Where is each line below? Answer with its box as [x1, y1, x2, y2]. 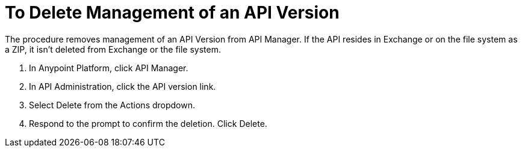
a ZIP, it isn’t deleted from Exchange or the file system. [5, 44, 222, 54]
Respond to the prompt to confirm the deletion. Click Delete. [29, 118, 267, 129]
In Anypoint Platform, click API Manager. [29, 62, 188, 73]
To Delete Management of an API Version [5, 2, 340, 23]
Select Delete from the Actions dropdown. [29, 99, 196, 110]
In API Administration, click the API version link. [29, 81, 216, 92]
